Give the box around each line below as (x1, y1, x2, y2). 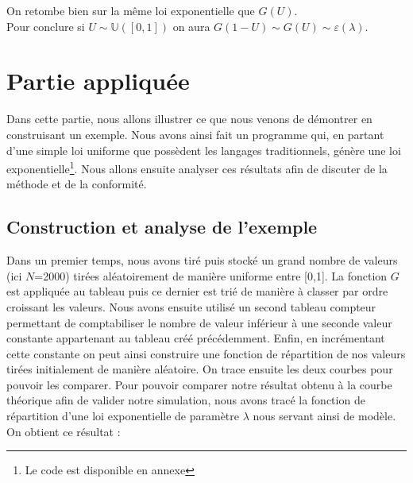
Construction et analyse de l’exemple (6, 214, 318, 239)
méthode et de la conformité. (6, 176, 147, 192)
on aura (172, 17, 210, 34)
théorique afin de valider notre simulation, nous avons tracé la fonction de (6, 392, 365, 408)
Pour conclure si (6, 17, 85, 34)
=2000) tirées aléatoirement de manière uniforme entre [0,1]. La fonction (34, 267, 388, 284)
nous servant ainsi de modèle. (253, 408, 396, 424)
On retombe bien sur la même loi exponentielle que (6, 2, 255, 18)
